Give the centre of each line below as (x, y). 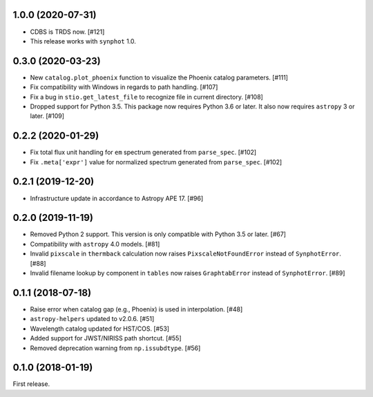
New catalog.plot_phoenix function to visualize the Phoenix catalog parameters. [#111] (159, 77)
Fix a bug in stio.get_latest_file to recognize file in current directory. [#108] (147, 97)
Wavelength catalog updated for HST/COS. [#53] (99, 329)
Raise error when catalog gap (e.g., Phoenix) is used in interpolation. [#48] (136, 309)
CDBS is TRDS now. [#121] (67, 32)
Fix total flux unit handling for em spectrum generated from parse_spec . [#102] (143, 153)
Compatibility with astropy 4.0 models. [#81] (95, 244)
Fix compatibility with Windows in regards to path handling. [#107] (124, 87)
